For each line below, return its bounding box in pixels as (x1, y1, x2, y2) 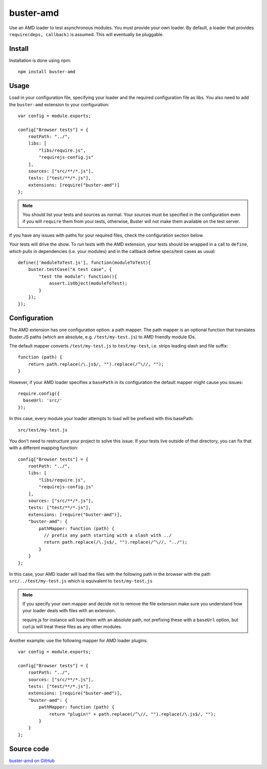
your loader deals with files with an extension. (22, 608, 116, 614)
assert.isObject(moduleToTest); (49, 281, 128, 286)
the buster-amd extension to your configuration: (9, 101, 110, 107)
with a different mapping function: (9, 445, 79, 451)
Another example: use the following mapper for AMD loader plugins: (9, 638, 148, 643)
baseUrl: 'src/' (23, 398, 63, 403)
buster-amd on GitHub (9, 758, 55, 764)
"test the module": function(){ (39, 273, 117, 279)
